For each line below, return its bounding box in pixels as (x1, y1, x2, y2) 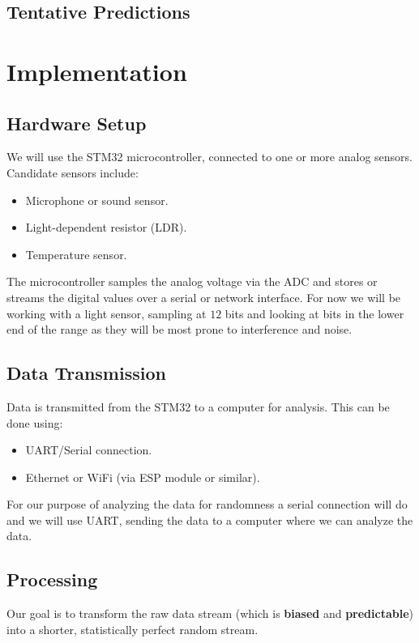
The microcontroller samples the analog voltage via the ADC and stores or (6, 273, 378, 290)
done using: (6, 414, 63, 431)
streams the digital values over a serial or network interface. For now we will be (6, 288, 401, 305)
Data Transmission (6, 360, 166, 385)
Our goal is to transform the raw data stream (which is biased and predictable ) (6, 605, 414, 622)
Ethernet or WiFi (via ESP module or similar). (25, 468, 260, 485)
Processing (6, 567, 98, 592)
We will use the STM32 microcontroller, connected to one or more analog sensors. (6, 148, 413, 165)
